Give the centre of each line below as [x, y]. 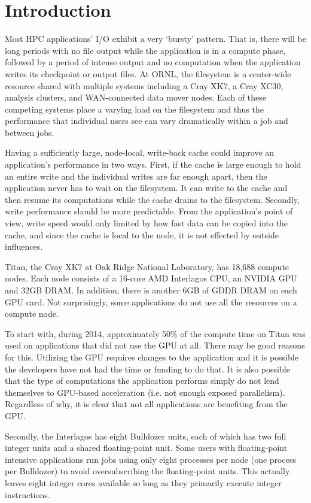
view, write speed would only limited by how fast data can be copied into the [147, 223]
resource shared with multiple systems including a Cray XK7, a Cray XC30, [144, 85]
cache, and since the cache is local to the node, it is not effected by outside [142, 234]
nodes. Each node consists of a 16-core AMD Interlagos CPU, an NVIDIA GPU [151, 278]
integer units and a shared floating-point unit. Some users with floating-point [146, 448]
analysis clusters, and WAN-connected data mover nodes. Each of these [136, 97]
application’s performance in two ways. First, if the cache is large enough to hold [153, 164]
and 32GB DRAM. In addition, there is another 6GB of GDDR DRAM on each [151, 290]
